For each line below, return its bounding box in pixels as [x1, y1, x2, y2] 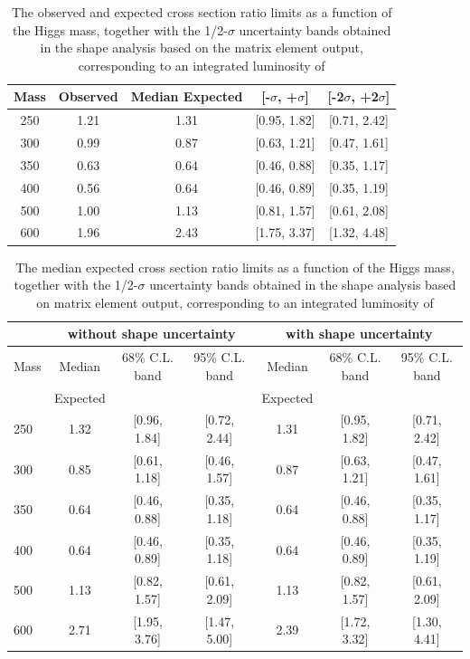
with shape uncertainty [286, 324, 433, 343]
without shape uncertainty [67, 324, 236, 343]
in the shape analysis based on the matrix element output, [40, 38, 363, 57]
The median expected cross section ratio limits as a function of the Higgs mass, [15, 257, 455, 276]
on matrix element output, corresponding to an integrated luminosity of [36, 292, 434, 311]
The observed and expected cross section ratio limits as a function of [11, 3, 392, 21]
